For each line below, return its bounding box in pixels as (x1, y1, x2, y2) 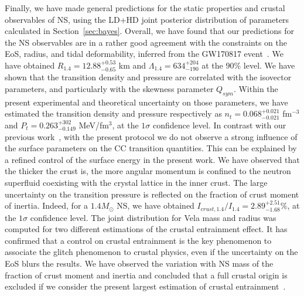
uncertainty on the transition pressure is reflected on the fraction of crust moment (5, 188, 299, 200)
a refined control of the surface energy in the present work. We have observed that (5, 153, 300, 165)
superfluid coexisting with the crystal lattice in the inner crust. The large (5, 176, 268, 188)
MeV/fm (78, 118, 109, 131)
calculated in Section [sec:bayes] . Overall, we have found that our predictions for (5, 25, 294, 37)
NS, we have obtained (117, 199, 194, 212)
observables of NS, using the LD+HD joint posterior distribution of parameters (5, 13, 289, 25)
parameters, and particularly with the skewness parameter (5, 82, 214, 94)
